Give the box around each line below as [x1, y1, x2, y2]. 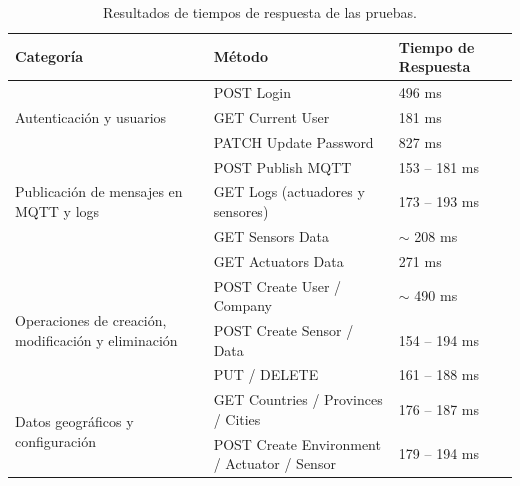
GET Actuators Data [213, 250, 344, 271]
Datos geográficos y [15, 411, 134, 432]
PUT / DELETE [213, 364, 319, 385]
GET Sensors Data [213, 225, 330, 246]
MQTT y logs [15, 201, 100, 221]
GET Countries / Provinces [213, 389, 383, 410]
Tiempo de [398, 36, 475, 57]
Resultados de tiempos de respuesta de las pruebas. [103, 2, 417, 22]
